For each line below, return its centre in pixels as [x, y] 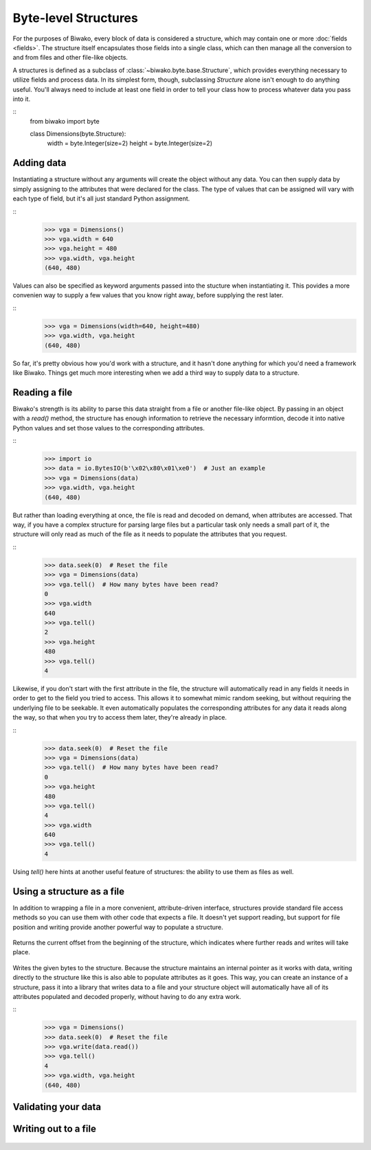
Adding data [40, 163]
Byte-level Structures [76, 18]
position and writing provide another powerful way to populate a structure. [118, 927]
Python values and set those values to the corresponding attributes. [109, 428]
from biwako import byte [65, 121]
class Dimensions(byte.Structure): [78, 134]
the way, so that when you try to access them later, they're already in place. [120, 717]
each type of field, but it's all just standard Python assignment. [101, 198]
